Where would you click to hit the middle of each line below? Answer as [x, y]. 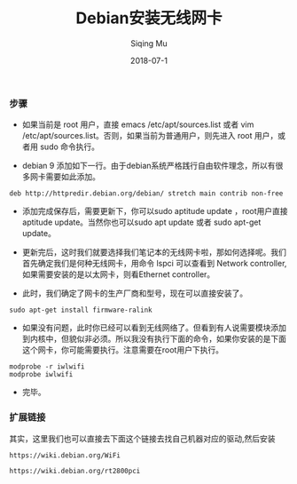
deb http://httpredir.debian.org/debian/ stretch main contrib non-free [146, 194]
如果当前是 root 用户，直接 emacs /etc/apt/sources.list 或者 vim [138, 124]
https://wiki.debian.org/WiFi [65, 455]
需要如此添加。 [73, 177]
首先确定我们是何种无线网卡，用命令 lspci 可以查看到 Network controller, [154, 264]
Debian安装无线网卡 [149, 18]
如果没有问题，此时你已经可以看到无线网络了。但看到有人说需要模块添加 [154, 328]
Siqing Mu [149, 43]
